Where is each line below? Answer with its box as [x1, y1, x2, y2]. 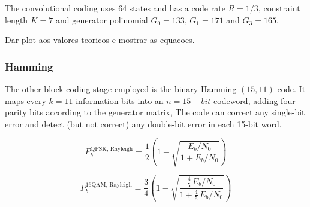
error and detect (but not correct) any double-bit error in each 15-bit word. [5, 117, 282, 130]
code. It [277, 83, 306, 95]
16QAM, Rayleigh [85, 181, 132, 188]
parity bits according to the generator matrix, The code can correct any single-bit [5, 106, 305, 118]
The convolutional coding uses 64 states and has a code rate [5, 2, 225, 14]
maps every [5, 94, 46, 106]
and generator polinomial [56, 13, 148, 26]
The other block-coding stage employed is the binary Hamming [5, 83, 237, 95]
